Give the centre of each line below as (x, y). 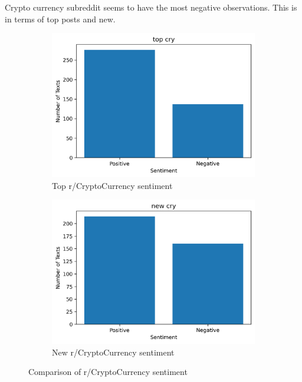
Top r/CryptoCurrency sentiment (112, 185)
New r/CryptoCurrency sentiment (113, 352)
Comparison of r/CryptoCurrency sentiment (108, 372)
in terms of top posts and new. (60, 19)
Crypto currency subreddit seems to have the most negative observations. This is (151, 7)
